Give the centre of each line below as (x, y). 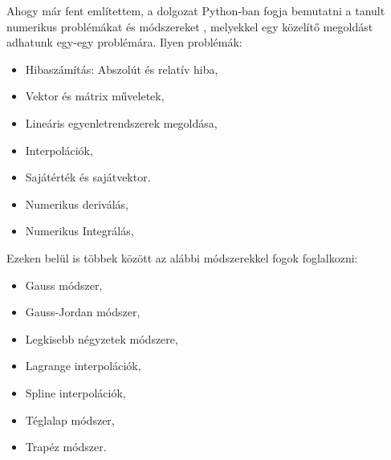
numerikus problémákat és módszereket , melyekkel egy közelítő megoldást (190, 26)
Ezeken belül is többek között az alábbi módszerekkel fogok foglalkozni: (182, 257)
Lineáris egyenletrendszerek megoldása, (121, 122)
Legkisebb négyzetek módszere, (102, 338)
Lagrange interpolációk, (83, 366)
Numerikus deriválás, (77, 204)
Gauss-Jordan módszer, (83, 312)
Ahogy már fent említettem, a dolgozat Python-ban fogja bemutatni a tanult (196, 10)
